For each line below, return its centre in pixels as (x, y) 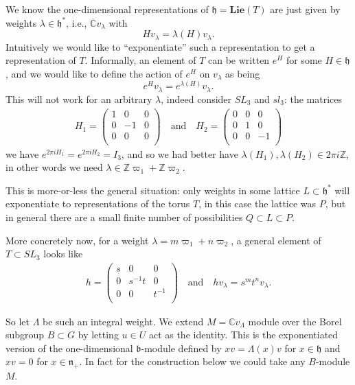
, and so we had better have (180, 153)
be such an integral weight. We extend (123, 321)
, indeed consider (196, 98)
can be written (239, 60)
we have (22, 153)
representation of (41, 60)
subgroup (25, 335)
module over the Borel (295, 321)
